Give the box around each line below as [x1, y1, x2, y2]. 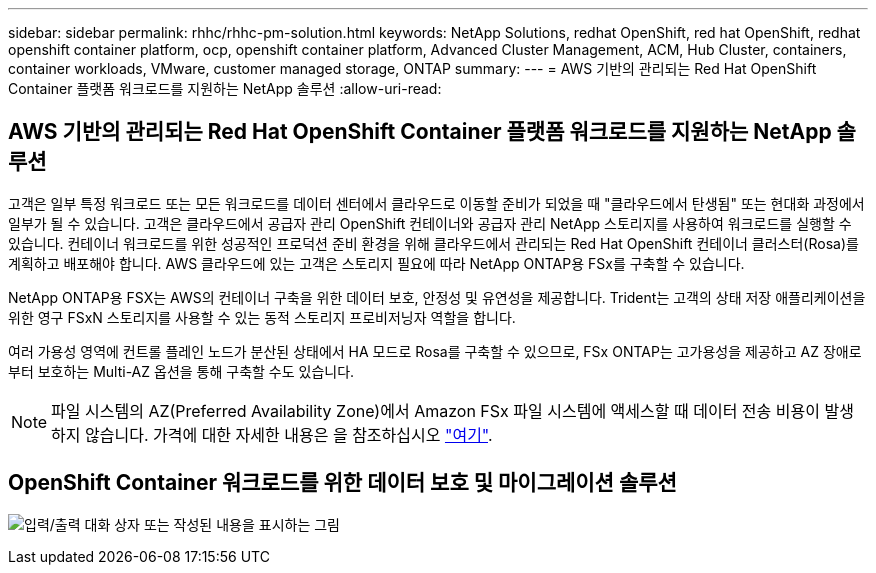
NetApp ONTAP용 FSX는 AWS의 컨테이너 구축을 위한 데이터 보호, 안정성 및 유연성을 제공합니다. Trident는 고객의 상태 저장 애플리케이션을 [8, 288, 866, 306]
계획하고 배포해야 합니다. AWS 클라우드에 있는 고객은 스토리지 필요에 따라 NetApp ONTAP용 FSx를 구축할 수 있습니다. [8, 254, 745, 272]
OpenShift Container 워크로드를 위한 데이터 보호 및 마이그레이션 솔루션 [8, 470, 677, 496]
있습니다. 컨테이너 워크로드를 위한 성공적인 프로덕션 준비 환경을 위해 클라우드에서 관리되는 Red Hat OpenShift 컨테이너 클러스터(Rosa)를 [8, 234, 859, 252]
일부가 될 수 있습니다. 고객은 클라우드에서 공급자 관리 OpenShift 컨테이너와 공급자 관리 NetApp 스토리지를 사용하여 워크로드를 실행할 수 [8, 214, 852, 232]
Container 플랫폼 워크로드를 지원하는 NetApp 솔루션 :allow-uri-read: [8, 80, 442, 97]
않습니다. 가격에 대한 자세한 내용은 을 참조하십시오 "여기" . [85, 424, 493, 445]
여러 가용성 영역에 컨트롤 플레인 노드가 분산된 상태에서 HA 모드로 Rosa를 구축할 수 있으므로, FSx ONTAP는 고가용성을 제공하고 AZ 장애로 [8, 342, 862, 360]
